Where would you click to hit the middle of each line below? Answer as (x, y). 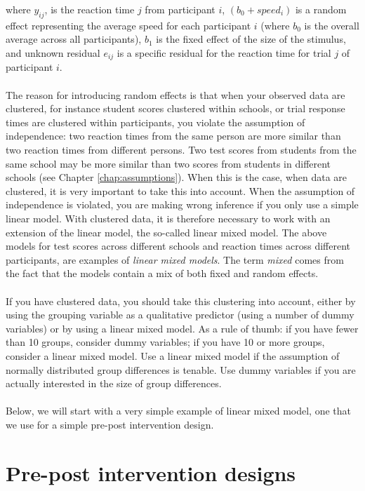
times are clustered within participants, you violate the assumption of (155, 122)
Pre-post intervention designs (151, 472)
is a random (321, 9)
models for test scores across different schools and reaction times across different (178, 246)
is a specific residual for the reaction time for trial (224, 52)
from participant (180, 9)
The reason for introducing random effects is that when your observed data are (175, 94)
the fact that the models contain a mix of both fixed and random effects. (162, 273)
